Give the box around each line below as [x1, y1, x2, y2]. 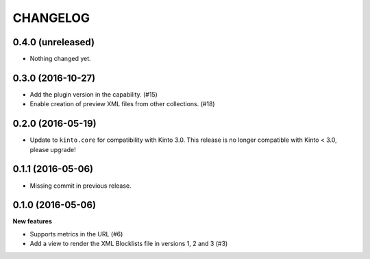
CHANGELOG [12, 10, 90, 25]
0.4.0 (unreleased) [12, 36, 95, 48]
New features [12, 217, 53, 225]
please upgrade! [29, 145, 76, 153]
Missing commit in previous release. [29, 182, 132, 190]
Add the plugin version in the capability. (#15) [29, 90, 158, 99]
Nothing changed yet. [29, 55, 92, 63]
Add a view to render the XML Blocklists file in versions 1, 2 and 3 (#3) [29, 240, 228, 248]
